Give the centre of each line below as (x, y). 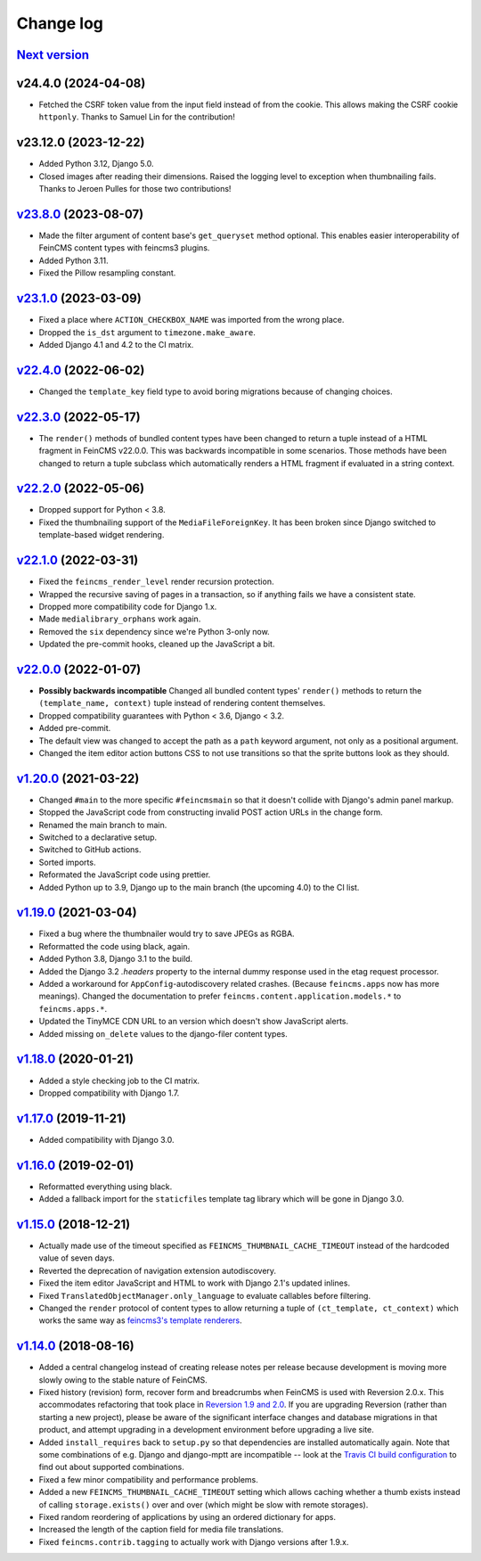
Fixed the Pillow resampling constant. (107, 273)
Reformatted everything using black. (106, 1187)
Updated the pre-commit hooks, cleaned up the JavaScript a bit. (157, 644)
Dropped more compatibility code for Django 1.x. (128, 606)
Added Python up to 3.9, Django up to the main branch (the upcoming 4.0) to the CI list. (199, 887)
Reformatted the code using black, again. (114, 946)
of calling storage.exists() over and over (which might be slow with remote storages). (204, 1504)
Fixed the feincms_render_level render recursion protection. (156, 582)
